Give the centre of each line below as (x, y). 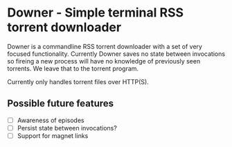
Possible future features (61, 104)
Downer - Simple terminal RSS (96, 13)
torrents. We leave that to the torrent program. (73, 68)
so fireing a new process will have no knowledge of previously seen (104, 61)
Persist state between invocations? (67, 128)
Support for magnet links (53, 135)
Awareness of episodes (51, 120)
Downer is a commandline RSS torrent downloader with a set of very (105, 46)
